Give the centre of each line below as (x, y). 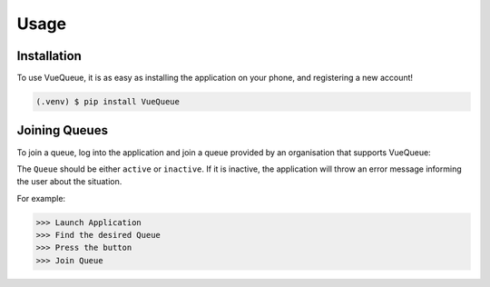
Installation (49, 56)
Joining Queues (63, 130)
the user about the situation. (69, 182)
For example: (41, 198)
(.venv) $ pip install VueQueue (108, 102)
